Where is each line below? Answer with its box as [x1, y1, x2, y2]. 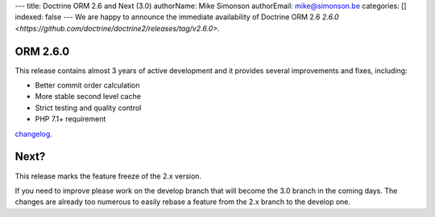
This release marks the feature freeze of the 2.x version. [14, 171, 201, 181]
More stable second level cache [35, 92, 141, 101]
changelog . [14, 129, 52, 138]
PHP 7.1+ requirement [35, 114, 106, 124]
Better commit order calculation [35, 80, 140, 90]
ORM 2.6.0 [14, 44, 70, 58]
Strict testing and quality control [35, 103, 142, 113]
